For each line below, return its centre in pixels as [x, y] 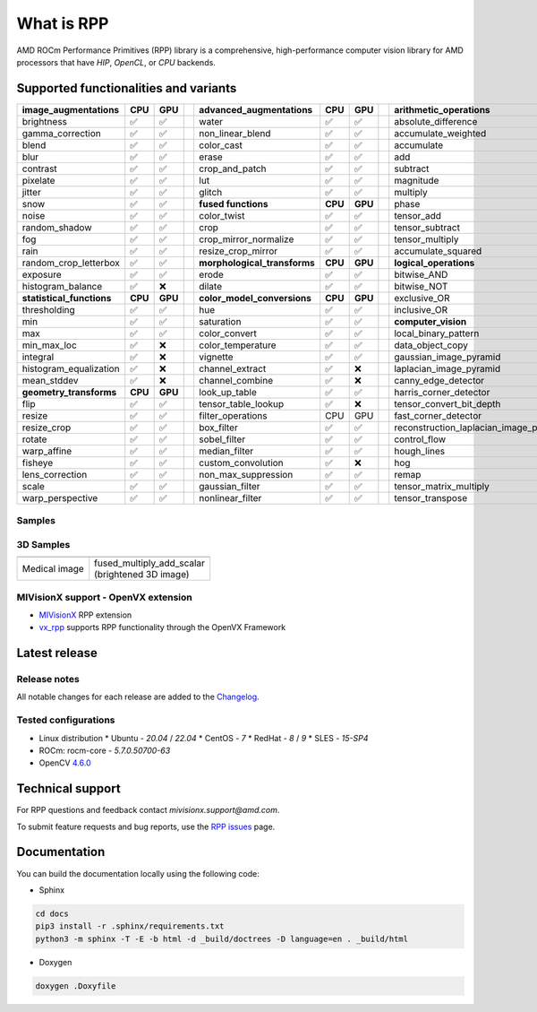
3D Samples [43, 544]
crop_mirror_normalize [246, 239]
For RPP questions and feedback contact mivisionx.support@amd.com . [148, 810]
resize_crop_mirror [238, 251]
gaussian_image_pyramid [447, 357]
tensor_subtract [427, 227]
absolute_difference [436, 121]
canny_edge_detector [439, 380]
